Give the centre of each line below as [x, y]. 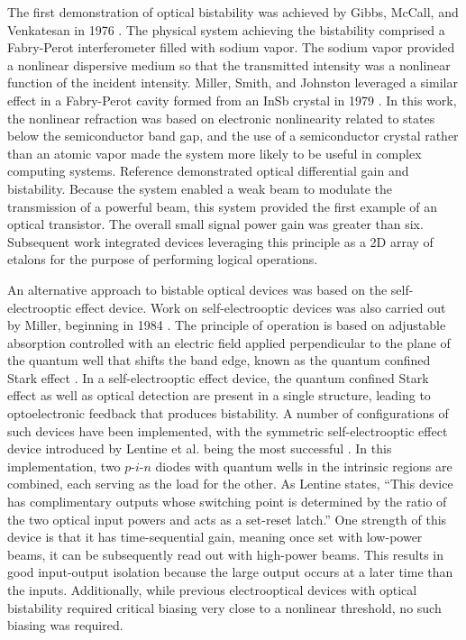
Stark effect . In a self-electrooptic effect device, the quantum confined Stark [218, 377]
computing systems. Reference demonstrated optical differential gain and [208, 171]
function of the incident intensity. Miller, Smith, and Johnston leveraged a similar [233, 82]
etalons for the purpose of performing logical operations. [163, 259]
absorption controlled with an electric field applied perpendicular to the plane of [229, 342]
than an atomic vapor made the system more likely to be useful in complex [215, 153]
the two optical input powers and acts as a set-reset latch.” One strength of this [227, 519]
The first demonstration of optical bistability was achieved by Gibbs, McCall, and [233, 12]
